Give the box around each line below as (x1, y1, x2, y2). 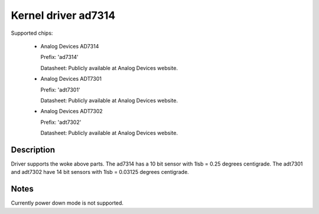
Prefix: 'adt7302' (40, 118, 82, 126)
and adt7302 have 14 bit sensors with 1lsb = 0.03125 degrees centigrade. (11, 169, 189, 176)
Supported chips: (11, 29, 53, 37)
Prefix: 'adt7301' (40, 86, 80, 93)
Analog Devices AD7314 (40, 42, 99, 50)
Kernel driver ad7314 (11, 9, 116, 22)
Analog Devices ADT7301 (40, 75, 102, 83)
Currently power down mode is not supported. (11, 199, 124, 206)
